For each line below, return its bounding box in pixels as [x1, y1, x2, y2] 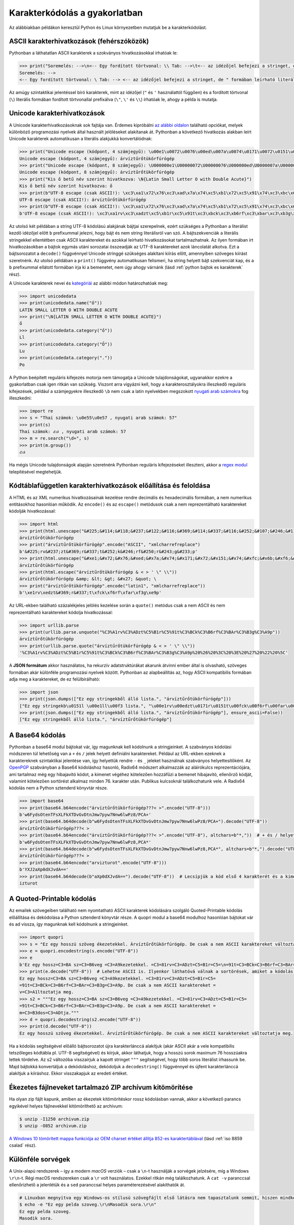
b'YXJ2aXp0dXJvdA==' [19, 867, 69, 872]
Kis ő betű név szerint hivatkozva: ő [19, 183, 113, 189]
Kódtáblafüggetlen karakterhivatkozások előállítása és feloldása [9, 482, 211, 490]
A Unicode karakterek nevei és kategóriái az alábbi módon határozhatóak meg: [9, 280, 169, 286]
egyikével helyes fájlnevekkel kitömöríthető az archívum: [9, 1103, 123, 1109]
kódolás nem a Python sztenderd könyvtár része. [9, 785, 108, 791]
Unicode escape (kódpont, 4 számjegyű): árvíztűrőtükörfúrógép [19, 156, 175, 161]
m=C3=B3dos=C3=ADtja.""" [19, 1010, 79, 1015]
